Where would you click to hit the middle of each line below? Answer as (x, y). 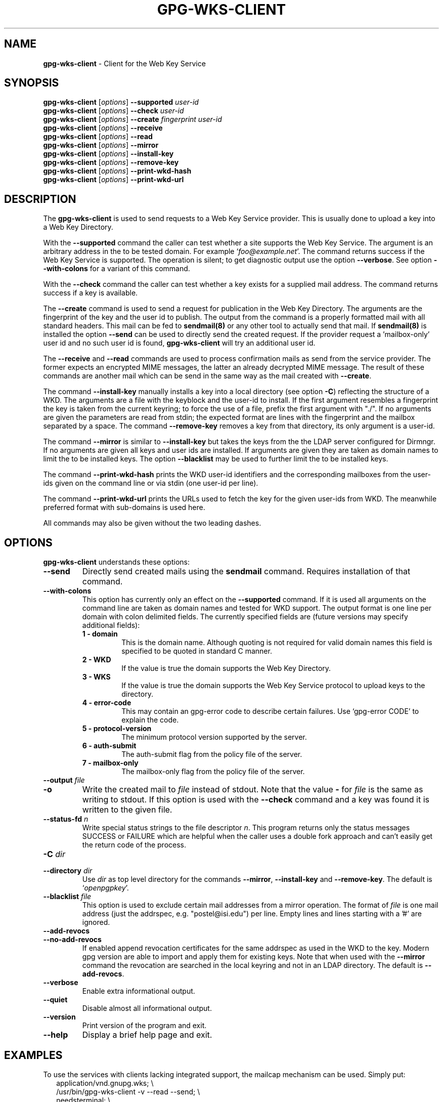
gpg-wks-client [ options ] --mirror (101, 145)
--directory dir (68, 871)
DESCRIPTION (40, 199)
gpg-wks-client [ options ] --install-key (108, 154)
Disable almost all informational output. (147, 1008)
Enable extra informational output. (139, 991)
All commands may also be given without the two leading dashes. (152, 523)
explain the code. (150, 720)
